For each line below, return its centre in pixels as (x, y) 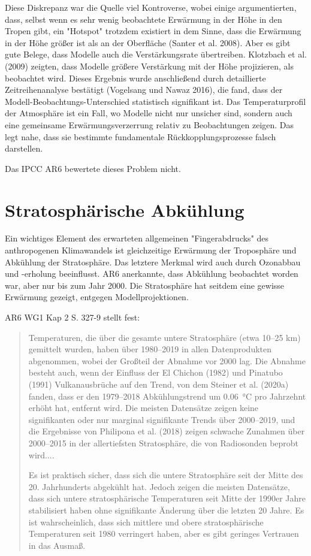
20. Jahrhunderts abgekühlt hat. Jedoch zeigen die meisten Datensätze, (159, 486)
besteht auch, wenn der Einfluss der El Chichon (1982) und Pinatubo (155, 372)
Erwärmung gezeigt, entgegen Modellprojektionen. (97, 297)
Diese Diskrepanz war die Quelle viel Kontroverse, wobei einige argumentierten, (151, 7)
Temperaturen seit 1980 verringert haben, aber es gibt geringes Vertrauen (164, 534)
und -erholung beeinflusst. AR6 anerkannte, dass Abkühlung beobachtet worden (152, 274)
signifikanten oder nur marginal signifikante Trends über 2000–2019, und (162, 419)
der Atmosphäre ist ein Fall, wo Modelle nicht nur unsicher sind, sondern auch (149, 113)
